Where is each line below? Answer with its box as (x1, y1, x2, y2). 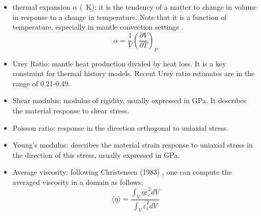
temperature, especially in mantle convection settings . (12, 21, 184, 32)
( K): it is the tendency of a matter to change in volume (79, 2, 257, 12)
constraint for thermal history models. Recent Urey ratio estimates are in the (12, 68, 255, 79)
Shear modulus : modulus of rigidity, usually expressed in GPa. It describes (12, 95, 247, 106)
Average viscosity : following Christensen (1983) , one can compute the (12, 166, 232, 177)
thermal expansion (12, 2, 71, 12)
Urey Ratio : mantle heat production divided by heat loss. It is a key (12, 58, 226, 68)
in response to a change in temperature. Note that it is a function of (12, 11, 227, 22)
